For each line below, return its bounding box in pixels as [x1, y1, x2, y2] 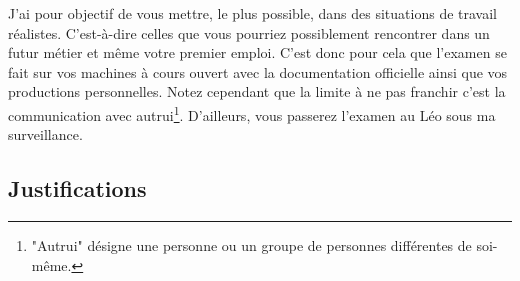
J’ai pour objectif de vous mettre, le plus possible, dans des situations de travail [8, 3, 497, 23]
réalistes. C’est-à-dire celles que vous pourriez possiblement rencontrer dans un [8, 22, 490, 43]
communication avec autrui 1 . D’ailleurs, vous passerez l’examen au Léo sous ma [8, 101, 496, 125]
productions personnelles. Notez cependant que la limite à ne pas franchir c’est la [8, 81, 506, 102]
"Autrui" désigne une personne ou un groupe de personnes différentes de [31, 235, 472, 256]
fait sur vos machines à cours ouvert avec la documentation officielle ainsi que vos [8, 61, 508, 82]
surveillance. [8, 124, 83, 145]
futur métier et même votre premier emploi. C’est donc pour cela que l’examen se [8, 42, 507, 63]
